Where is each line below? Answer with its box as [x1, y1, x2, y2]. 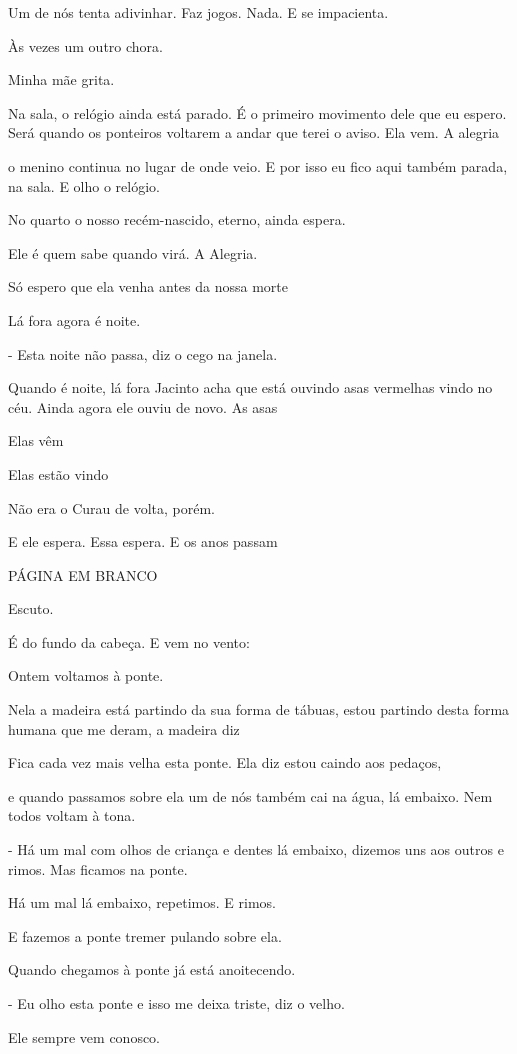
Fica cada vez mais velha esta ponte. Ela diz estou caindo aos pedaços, [8, 752, 442, 773]
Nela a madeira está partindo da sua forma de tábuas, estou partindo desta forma [8, 699, 510, 720]
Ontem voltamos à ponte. [8, 665, 164, 686]
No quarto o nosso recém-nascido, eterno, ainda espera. [8, 209, 346, 230]
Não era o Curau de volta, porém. [8, 497, 216, 518]
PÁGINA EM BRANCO [8, 564, 158, 585]
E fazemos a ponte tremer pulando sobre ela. [8, 925, 282, 946]
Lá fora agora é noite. [8, 309, 141, 330]
